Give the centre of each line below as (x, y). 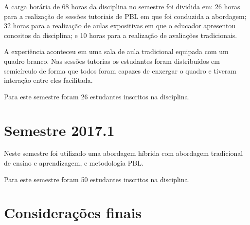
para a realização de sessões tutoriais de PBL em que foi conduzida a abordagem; (125, 16)
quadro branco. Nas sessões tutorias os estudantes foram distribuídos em (112, 61)
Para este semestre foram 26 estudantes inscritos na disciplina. (97, 96)
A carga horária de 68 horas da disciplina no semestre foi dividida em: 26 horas (122, 6)
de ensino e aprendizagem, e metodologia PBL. (74, 163)
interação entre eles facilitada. (48, 80)
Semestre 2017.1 (59, 130)
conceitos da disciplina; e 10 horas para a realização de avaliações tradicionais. (121, 35)
